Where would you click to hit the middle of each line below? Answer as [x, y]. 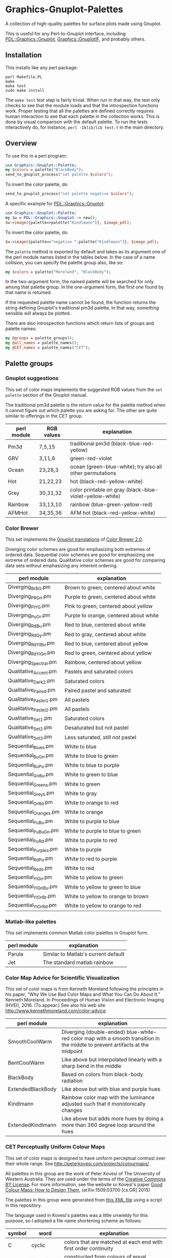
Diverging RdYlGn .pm [31, 653]
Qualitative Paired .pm [31, 691]
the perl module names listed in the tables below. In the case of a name [80, 257]
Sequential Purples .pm [33, 850]
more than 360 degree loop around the [108, 1125]
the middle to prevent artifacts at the [105, 1045]
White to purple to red [91, 840]
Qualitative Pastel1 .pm [33, 700]
